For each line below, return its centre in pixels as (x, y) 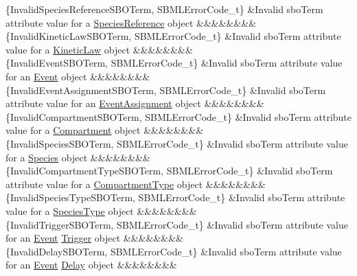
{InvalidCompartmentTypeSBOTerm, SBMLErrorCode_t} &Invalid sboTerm (169, 171)
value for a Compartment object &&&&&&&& (105, 130)
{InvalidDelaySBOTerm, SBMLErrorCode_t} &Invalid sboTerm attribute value (174, 251)
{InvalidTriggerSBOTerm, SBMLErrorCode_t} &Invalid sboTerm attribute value (177, 224)
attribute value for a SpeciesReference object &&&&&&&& (131, 22)
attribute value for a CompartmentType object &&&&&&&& (136, 184)
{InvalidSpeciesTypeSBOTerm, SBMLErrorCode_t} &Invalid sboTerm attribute (175, 197)
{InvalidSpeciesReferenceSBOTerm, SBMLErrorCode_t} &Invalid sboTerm (164, 9)
